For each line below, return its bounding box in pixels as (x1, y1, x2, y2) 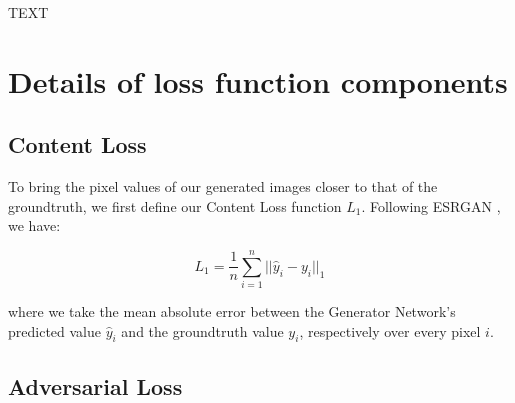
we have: (8, 215, 61, 236)
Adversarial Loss (8, 370, 183, 401)
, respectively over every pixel (299, 320, 481, 341)
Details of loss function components (8, 60, 508, 101)
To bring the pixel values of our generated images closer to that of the (8, 176, 438, 197)
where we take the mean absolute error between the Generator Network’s (8, 301, 456, 322)
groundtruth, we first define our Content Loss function (8, 195, 342, 216)
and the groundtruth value (121, 320, 284, 341)
